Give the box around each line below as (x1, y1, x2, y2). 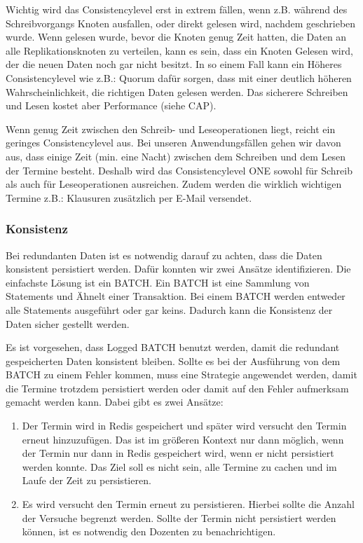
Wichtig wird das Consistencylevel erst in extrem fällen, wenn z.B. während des (6, 2, 348, 16)
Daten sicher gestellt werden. (6, 316, 130, 331)
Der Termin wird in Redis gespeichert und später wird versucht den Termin (22, 418, 347, 433)
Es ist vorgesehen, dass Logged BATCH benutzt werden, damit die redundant (6, 340, 340, 355)
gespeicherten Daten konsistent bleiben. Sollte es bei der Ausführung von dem (6, 353, 341, 368)
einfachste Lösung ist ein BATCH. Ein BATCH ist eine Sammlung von (6, 275, 310, 289)
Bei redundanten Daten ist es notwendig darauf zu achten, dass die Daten (6, 247, 322, 262)
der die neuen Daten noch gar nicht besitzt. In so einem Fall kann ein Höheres (6, 57, 342, 71)
